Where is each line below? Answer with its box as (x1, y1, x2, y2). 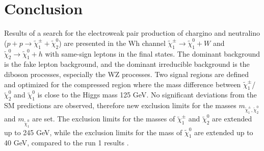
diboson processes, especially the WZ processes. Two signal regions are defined (4, 68, 249, 79)
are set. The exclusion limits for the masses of (32, 113, 175, 124)
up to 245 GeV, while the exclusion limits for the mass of (4, 127, 182, 137)
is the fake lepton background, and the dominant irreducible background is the (4, 59, 250, 69)
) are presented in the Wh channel (59, 37, 166, 48)
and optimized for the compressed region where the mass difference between (4, 79, 241, 89)
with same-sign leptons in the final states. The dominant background (45, 48, 260, 59)
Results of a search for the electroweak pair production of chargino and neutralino (4, 28, 260, 38)
